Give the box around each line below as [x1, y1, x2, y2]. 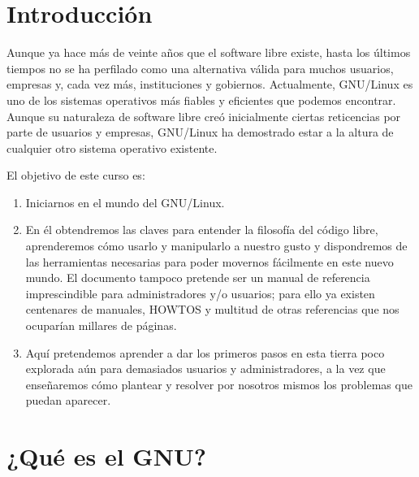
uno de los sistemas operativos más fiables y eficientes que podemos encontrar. [6, 91, 396, 108]
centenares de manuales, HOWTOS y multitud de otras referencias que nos [25, 301, 400, 318]
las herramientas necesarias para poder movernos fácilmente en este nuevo [25, 253, 394, 270]
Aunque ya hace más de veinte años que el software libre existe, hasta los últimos [6, 44, 411, 61]
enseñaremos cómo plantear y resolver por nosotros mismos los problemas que [25, 375, 413, 392]
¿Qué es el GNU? [6, 440, 206, 473]
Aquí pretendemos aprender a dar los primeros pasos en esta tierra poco [25, 344, 385, 361]
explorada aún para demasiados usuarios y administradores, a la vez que [25, 360, 386, 377]
